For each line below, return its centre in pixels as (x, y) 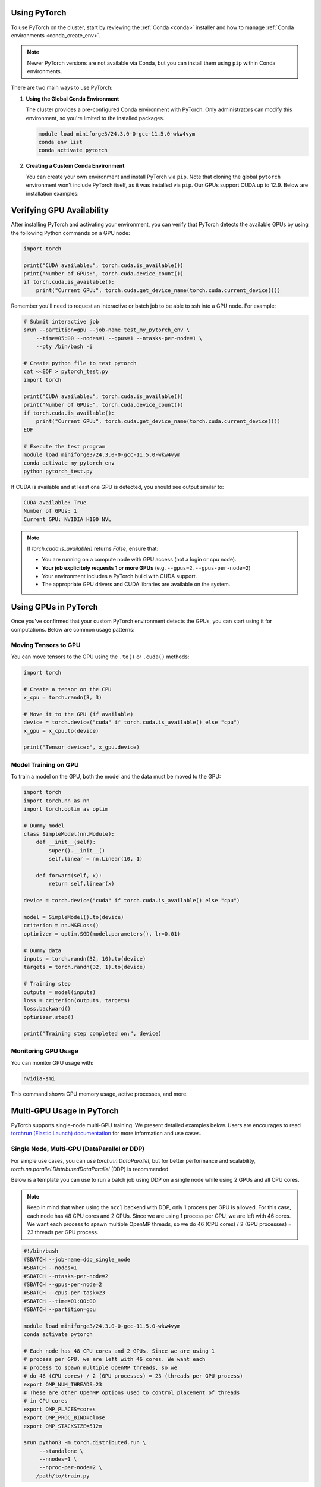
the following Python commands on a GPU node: (70, 233)
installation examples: (52, 193)
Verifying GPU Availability (60, 210)
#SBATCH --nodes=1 (50, 1268)
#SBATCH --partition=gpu (60, 1309)
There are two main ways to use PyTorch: (62, 88)
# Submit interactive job (61, 321)
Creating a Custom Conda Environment (75, 166)
